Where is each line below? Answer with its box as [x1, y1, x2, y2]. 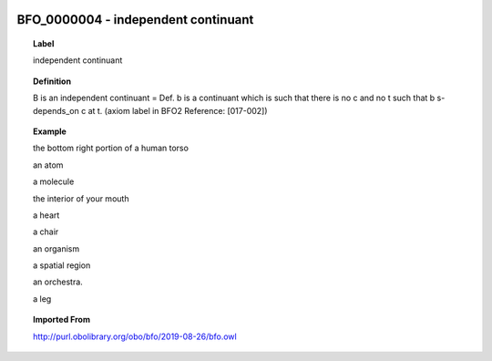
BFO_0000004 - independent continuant [16, 12, 254, 27]
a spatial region [33, 260, 91, 271]
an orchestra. [33, 276, 84, 287]
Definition [33, 76, 72, 87]
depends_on [33, 105, 79, 116]
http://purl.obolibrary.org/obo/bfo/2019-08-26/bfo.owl [33, 331, 237, 342]
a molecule [33, 176, 75, 187]
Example [33, 126, 67, 137]
